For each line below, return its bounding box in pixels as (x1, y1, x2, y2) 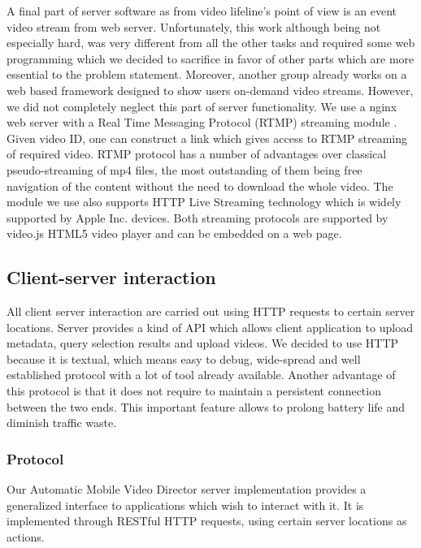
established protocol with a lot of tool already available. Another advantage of (7, 366, 396, 383)
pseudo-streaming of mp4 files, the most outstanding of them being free (7, 161, 362, 178)
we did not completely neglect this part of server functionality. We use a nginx (7, 97, 397, 114)
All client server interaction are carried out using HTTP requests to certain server (7, 303, 415, 320)
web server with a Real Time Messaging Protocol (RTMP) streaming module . (7, 114, 397, 131)
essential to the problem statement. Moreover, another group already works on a (7, 66, 407, 83)
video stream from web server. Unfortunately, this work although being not (7, 18, 381, 35)
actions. (7, 528, 45, 545)
